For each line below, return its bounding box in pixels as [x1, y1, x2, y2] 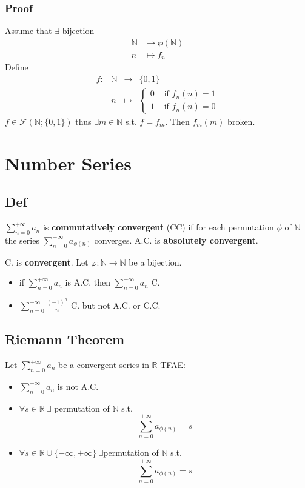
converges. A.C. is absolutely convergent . [94, 233, 258, 246]
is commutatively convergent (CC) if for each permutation [42, 221, 274, 233]
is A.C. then [65, 276, 110, 289]
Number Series [5, 150, 132, 175]
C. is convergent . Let [5, 255, 89, 268]
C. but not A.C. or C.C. [71, 299, 161, 312]
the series [5, 233, 39, 246]
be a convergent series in [58, 358, 149, 371]
